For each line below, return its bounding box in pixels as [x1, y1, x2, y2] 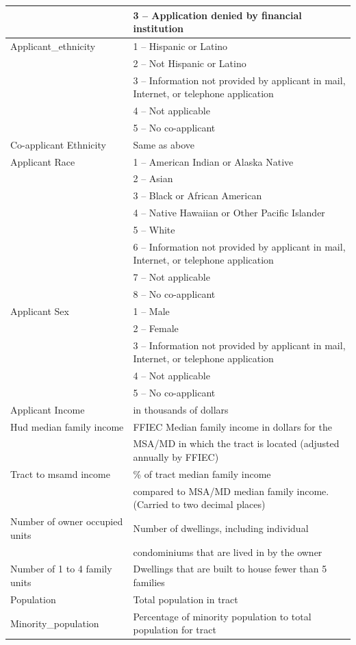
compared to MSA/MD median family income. [133, 483, 329, 498]
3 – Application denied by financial [133, 8, 302, 22]
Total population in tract [133, 592, 238, 606]
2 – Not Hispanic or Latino [133, 55, 246, 70]
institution [133, 21, 183, 36]
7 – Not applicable [133, 270, 210, 284]
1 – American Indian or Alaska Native [133, 154, 294, 168]
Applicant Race [10, 154, 75, 168]
